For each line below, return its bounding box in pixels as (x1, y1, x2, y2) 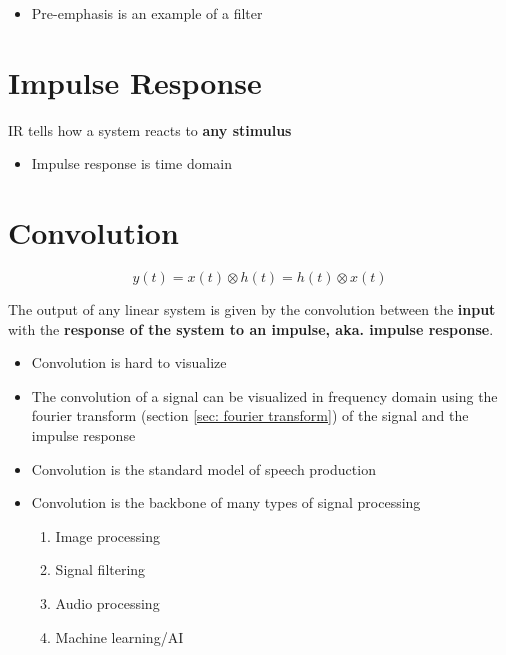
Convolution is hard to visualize (31, 352, 227, 373)
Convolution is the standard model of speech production (31, 458, 376, 479)
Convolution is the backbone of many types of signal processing (31, 492, 421, 513)
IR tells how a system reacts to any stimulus (8, 119, 292, 140)
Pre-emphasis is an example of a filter (31, 3, 263, 23)
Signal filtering (55, 559, 146, 580)
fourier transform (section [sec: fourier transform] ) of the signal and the (31, 405, 469, 426)
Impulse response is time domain (31, 153, 233, 174)
